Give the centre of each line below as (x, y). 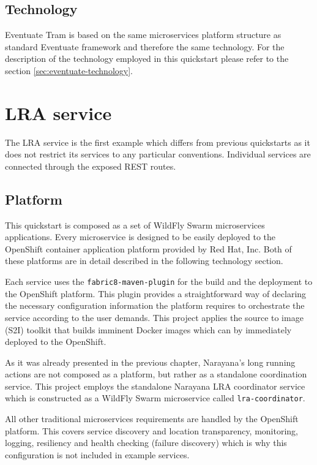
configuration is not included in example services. (97, 454)
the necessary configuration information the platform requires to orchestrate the (155, 305)
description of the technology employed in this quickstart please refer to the (147, 59)
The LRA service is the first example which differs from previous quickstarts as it (158, 142)
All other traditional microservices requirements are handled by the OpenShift (152, 419)
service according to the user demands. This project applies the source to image (154, 317)
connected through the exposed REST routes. (91, 166)
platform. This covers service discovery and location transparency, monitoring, (152, 430)
